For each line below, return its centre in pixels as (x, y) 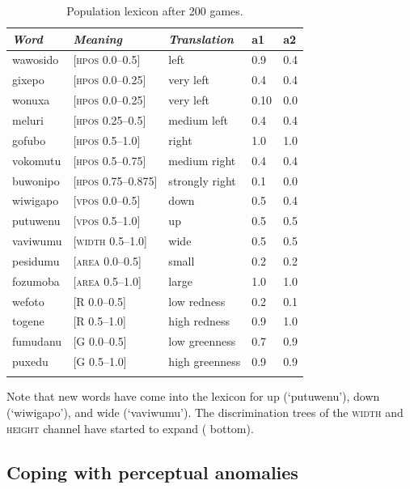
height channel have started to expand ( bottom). (130, 428)
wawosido (36, 60)
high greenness (205, 361)
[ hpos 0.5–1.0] (107, 140)
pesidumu (36, 260)
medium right (202, 160)
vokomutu (37, 160)
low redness (197, 301)
